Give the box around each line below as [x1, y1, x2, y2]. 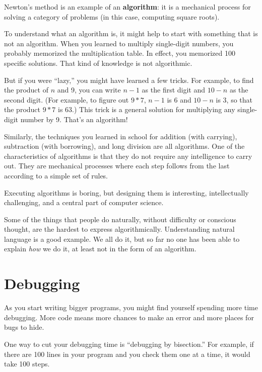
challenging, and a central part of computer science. [4, 197, 164, 208]
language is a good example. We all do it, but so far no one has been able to [4, 233, 240, 244]
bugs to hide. [4, 322, 44, 332]
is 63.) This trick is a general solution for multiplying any [57, 104, 235, 115]
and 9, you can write [57, 84, 121, 95]
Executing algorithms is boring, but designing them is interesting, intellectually [4, 187, 249, 198]
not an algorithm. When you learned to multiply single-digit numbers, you [4, 38, 234, 48]
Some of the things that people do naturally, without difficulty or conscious [4, 214, 236, 224]
